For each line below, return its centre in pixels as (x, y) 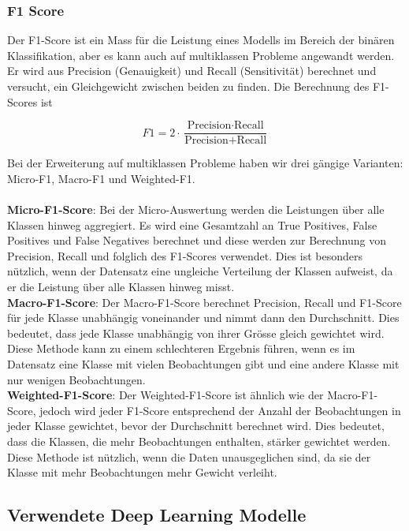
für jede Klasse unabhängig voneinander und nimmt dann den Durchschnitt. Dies (203, 318)
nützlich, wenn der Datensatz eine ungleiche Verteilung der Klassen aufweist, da (200, 271)
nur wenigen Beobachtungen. (76, 379)
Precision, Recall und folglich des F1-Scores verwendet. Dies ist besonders (185, 255)
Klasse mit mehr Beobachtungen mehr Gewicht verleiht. (142, 472)
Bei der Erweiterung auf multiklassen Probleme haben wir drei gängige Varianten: (205, 163)
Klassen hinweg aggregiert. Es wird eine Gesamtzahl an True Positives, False (192, 224)
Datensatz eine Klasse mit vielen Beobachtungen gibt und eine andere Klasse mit (203, 363)
